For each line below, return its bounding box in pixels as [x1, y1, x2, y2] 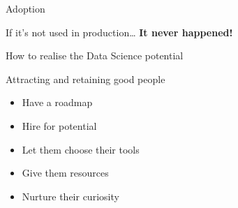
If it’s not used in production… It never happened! [6, 24, 233, 39]
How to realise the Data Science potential [6, 48, 184, 63]
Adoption [6, 1, 45, 15]
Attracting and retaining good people [6, 71, 165, 86]
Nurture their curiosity [22, 188, 119, 203]
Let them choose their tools [22, 142, 140, 156]
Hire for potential [22, 118, 97, 133]
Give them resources [22, 165, 109, 180]
